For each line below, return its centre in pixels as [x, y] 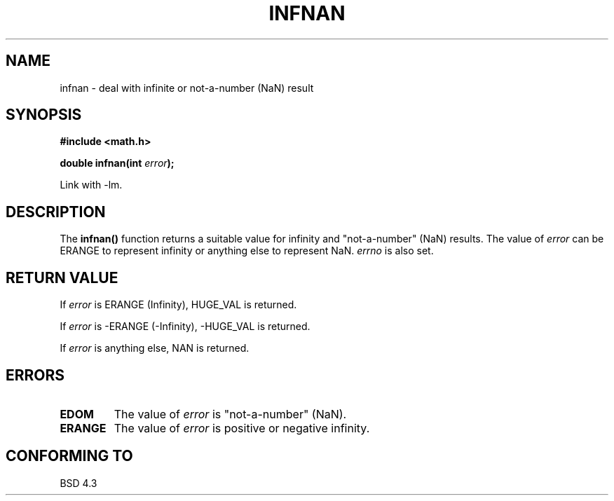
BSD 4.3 [79, 483]
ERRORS [35, 375]
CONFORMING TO [69, 456]
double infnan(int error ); [117, 163]
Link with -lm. [91, 185]
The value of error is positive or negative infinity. [242, 428]
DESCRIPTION [56, 212]
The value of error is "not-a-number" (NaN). [230, 414]
